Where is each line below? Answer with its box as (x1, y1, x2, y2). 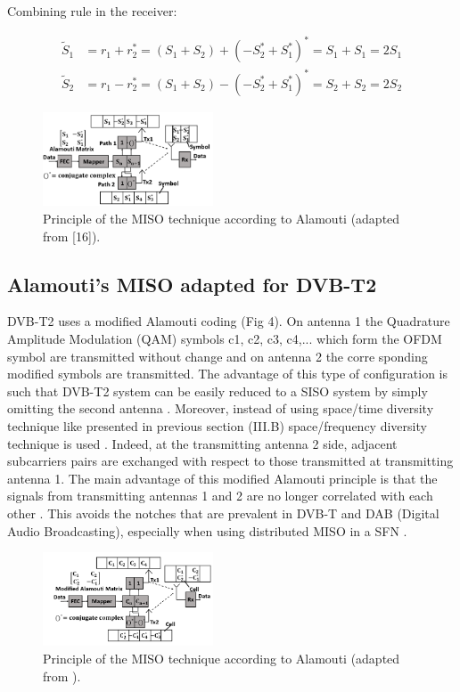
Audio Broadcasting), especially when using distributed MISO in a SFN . (7, 521, 407, 540)
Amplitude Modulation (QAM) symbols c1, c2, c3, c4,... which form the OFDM (7, 330, 442, 348)
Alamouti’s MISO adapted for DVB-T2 (7, 270, 377, 297)
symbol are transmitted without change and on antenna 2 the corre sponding (7, 346, 428, 365)
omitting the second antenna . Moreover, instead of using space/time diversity (7, 399, 434, 418)
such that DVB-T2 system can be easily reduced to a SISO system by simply (7, 381, 428, 400)
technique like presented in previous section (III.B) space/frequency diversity (7, 417, 427, 435)
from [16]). (43, 226, 101, 245)
